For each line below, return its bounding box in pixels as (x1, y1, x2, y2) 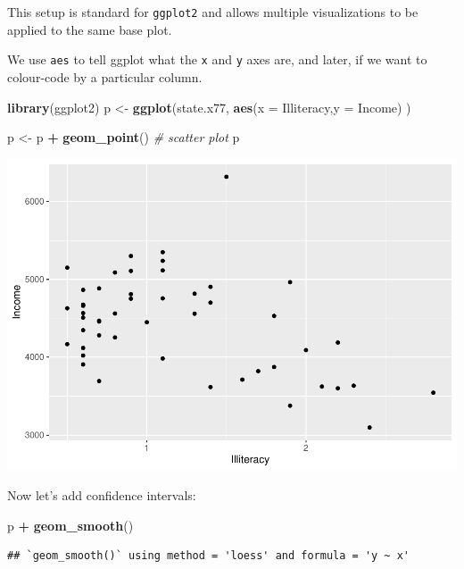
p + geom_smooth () (7, 515, 134, 534)
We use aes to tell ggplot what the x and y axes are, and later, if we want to (7, 50, 427, 69)
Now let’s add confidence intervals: (7, 486, 196, 505)
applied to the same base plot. (7, 20, 172, 38)
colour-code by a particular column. (7, 67, 203, 86)
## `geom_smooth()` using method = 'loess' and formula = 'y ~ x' (7, 549, 410, 563)
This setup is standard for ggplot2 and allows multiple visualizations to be (7, 3, 418, 21)
